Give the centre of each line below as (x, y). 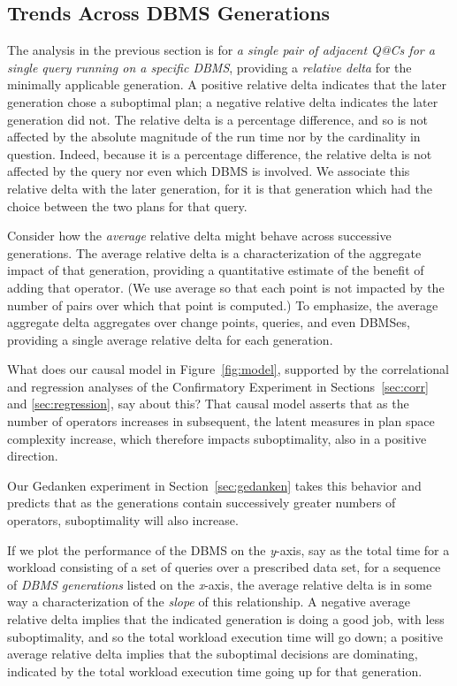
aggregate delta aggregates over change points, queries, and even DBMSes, (209, 322)
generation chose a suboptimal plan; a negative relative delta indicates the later (223, 101)
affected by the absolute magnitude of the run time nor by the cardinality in (214, 137)
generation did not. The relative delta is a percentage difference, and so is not (217, 119)
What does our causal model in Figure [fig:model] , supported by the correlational (228, 369)
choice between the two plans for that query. (127, 206)
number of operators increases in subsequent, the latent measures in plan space (221, 421)
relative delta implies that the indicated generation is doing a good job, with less (226, 619)
